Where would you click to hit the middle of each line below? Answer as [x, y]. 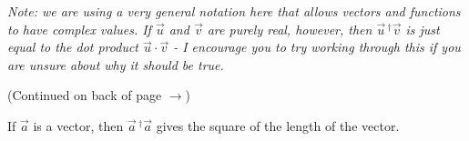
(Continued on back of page [85, 95]
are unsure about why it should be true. [116, 64]
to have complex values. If [79, 29]
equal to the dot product [73, 47]
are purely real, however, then [290, 29]
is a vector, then [78, 125]
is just [423, 29]
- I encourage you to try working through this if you [317, 47]
